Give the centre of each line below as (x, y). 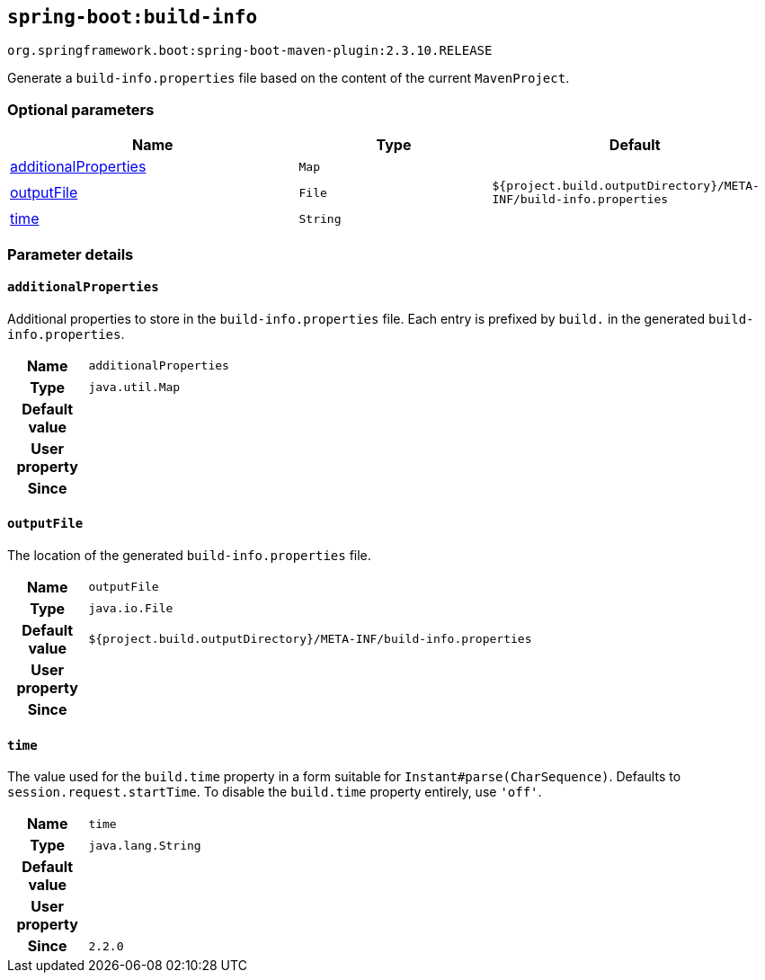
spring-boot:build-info (133, 17)
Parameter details (71, 254)
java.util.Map (134, 388)
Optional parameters (81, 109)
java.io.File (131, 609)
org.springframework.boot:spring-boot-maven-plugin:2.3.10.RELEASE (250, 51)
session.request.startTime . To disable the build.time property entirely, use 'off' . (275, 792)
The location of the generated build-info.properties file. (189, 555)
